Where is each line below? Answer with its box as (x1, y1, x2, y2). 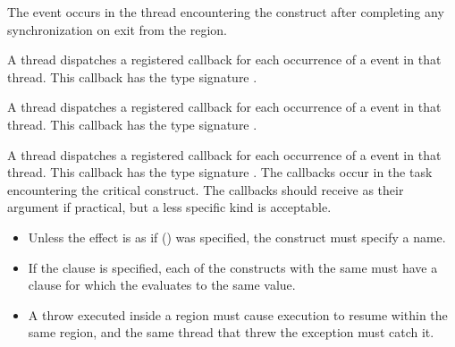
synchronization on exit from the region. (7, 20, 227, 38)
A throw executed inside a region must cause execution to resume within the (28, 305, 448, 324)
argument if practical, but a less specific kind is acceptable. (7, 198, 332, 216)
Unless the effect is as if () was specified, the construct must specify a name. (28, 227, 446, 246)
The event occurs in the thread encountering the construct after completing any (7, 3, 444, 21)
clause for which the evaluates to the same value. (28, 275, 296, 294)
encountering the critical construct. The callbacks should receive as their (7, 180, 404, 199)
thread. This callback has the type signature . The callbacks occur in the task (7, 163, 433, 182)
